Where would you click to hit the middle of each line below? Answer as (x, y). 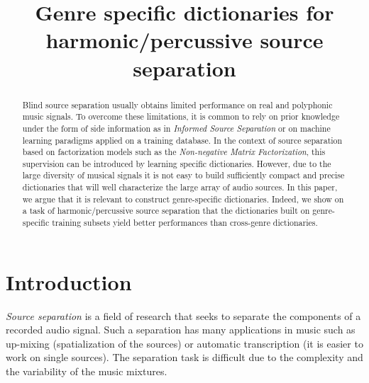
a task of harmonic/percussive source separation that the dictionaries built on (166, 211)
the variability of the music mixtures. (87, 371)
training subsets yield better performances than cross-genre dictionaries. (185, 223)
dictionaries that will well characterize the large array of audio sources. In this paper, (180, 187)
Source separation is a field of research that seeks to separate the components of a (183, 315)
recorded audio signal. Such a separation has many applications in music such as (181, 330)
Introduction (69, 281)
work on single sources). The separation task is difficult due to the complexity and (184, 357)
